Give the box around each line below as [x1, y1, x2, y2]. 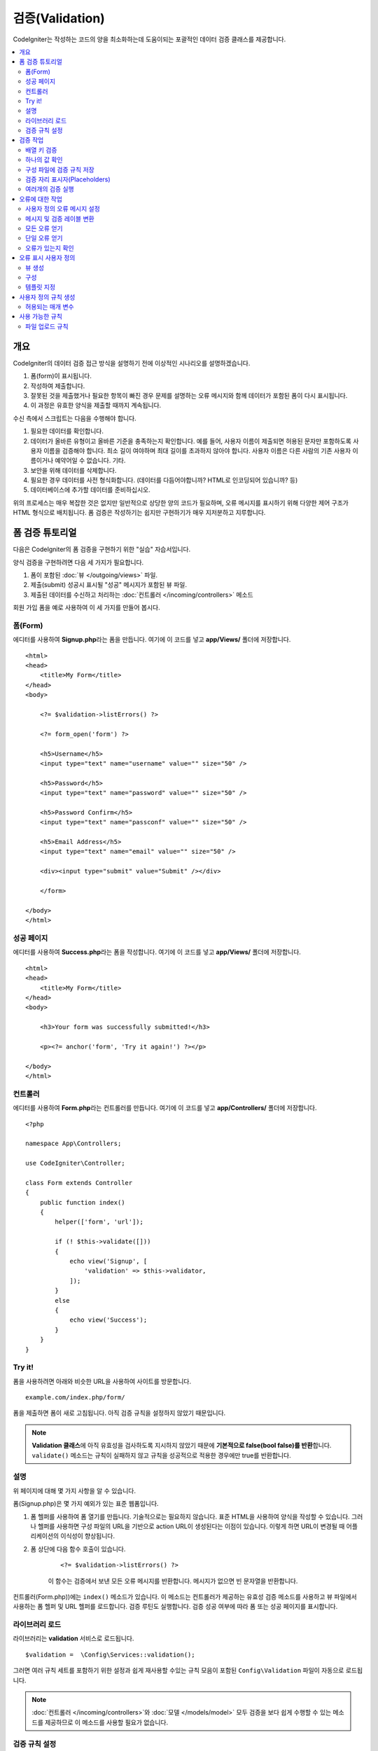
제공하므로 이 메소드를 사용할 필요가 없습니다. [44, 1718, 169, 1726]
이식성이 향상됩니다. [60, 1532, 115, 1540]
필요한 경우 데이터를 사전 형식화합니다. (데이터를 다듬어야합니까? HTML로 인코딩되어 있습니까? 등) [30, 476, 298, 485]
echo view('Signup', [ [69, 1257, 148, 1266]
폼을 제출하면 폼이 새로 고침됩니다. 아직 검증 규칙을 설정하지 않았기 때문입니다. [13, 1409, 226, 1418]
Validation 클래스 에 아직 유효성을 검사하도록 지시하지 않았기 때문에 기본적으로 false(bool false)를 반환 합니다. [31, 1441, 332, 1450]
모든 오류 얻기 [25, 224, 63, 233]
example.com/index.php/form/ [25, 1394, 125, 1402]
